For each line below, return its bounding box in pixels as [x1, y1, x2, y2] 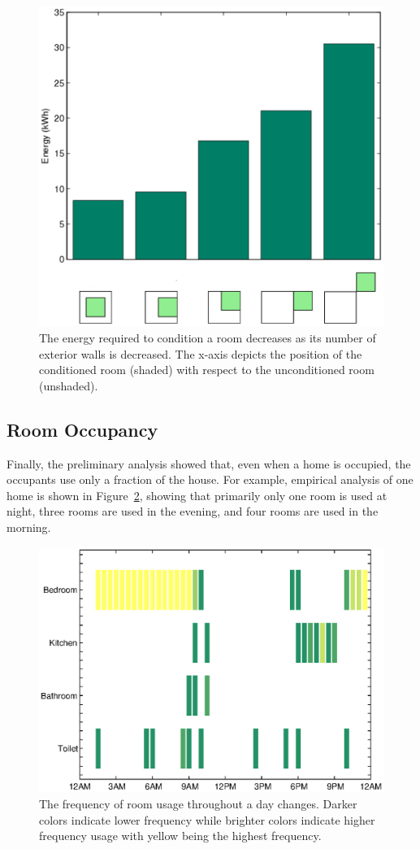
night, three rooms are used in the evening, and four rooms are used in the [6, 503, 379, 520]
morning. [6, 518, 51, 535]
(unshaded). [39, 377, 98, 394]
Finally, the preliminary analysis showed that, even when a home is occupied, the [6, 455, 411, 472]
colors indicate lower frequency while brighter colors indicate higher [39, 811, 375, 828]
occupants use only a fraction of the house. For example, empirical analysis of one [6, 471, 414, 488]
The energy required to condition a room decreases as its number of [39, 329, 376, 346]
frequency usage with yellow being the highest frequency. [39, 827, 322, 844]
